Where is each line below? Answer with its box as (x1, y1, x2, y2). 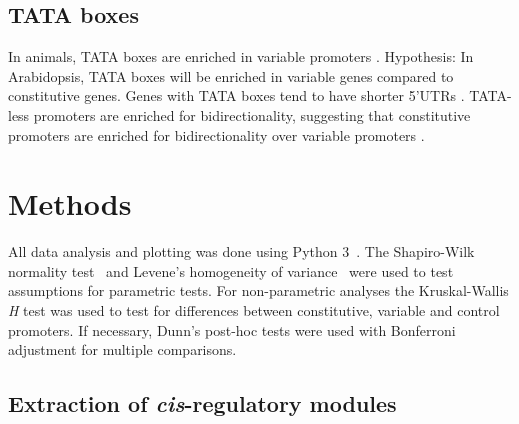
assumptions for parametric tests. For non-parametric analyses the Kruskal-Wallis (8, 280, 509, 301)
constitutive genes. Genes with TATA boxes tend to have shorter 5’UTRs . (8, 85, 465, 106)
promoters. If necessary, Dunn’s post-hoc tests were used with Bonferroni (8, 319, 456, 340)
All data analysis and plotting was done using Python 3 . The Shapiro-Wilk (8, 241, 475, 262)
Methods (8, 183, 132, 224)
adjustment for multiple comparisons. (8, 339, 237, 360)
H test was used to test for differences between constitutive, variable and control (8, 300, 500, 321)
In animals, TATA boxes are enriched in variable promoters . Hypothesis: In (8, 46, 474, 67)
